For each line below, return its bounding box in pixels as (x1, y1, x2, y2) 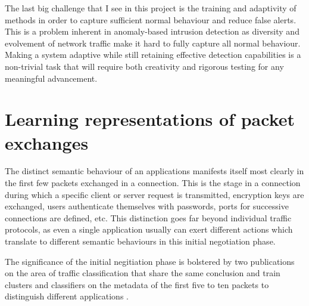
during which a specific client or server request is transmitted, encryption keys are (5, 188, 304, 200)
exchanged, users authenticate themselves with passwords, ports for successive (5, 200, 289, 212)
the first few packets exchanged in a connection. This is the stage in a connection (5, 177, 301, 189)
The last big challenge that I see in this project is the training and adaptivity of (5, 2, 296, 14)
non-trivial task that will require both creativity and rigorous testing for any (5, 60, 284, 72)
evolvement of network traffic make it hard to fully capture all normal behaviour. (5, 36, 301, 49)
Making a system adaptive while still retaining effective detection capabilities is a (5, 48, 301, 61)
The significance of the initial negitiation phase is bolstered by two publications (5, 255, 295, 267)
